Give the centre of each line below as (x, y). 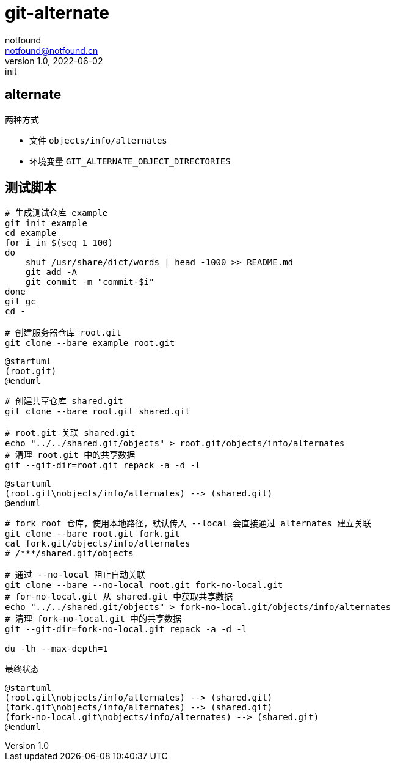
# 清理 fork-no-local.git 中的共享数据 (93, 619)
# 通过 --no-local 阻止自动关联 (75, 575)
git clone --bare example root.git (90, 343)
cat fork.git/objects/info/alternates (98, 544)
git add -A (51, 272)
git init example (46, 223)
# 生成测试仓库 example (56, 213)
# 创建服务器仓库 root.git (63, 333)
